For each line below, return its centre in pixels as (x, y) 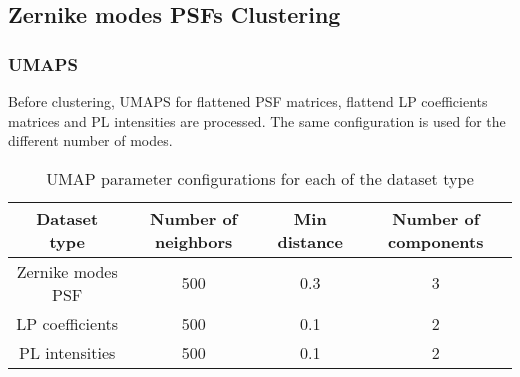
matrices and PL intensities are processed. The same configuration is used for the (257, 120)
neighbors (193, 241)
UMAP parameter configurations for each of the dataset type (260, 178)
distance (310, 241)
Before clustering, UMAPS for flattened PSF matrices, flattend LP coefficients (248, 101)
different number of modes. (90, 140)
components (436, 241)
